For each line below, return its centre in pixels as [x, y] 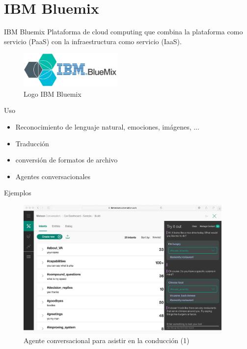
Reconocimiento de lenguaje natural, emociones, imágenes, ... [107, 127]
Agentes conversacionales [53, 176]
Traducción [32, 143]
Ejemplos [18, 193]
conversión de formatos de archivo [67, 160]
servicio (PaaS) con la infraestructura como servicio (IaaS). [93, 41]
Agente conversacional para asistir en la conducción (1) [107, 340]
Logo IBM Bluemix [53, 94]
